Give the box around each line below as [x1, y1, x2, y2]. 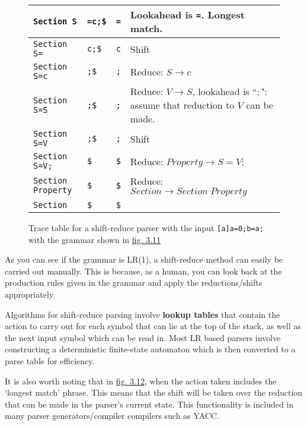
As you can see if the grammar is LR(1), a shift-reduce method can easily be [5, 253, 283, 266]
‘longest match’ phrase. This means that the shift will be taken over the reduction [5, 386, 303, 399]
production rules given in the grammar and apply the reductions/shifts [5, 276, 263, 289]
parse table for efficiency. [5, 355, 95, 367]
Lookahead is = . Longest [130, 8, 245, 21]
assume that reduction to [130, 98, 235, 112]
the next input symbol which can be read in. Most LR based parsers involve [5, 331, 281, 343]
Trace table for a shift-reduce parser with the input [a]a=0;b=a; [28, 222, 264, 233]
